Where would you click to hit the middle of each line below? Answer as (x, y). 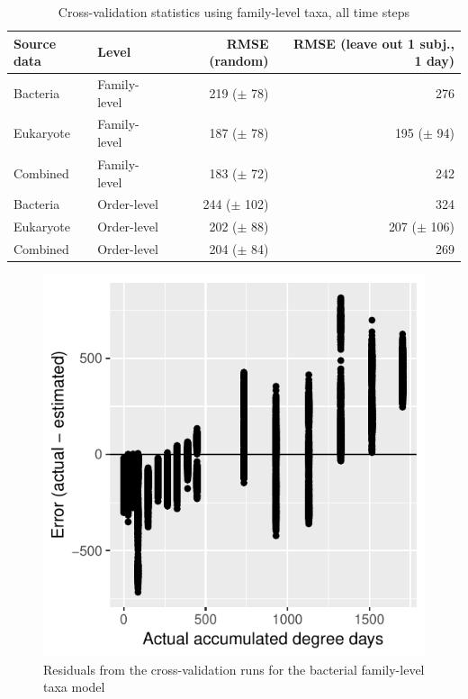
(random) (239, 61)
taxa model (74, 687)
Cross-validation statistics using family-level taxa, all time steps (234, 12)
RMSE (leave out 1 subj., (373, 43)
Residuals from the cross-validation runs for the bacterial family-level (234, 669)
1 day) (434, 61)
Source (35, 43)
